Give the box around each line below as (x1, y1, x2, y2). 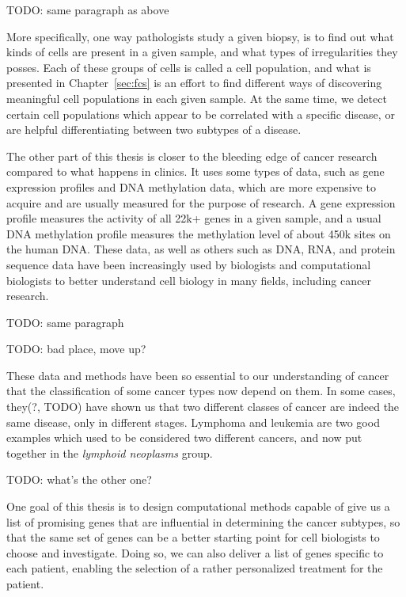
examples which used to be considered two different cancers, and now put (6, 429, 362, 446)
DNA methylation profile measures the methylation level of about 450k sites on (6, 225, 391, 241)
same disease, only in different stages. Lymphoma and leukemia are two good (6, 413, 380, 430)
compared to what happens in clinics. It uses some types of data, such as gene (6, 163, 385, 180)
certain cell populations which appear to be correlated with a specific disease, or (6, 105, 395, 122)
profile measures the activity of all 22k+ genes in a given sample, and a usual (6, 210, 381, 226)
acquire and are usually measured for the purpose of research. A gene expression (6, 194, 396, 211)
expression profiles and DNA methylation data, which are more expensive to (6, 178, 376, 195)
